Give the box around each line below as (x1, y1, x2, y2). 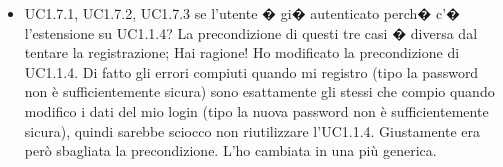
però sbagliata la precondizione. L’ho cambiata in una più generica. (24, 140, 437, 161)
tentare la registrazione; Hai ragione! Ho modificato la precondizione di (24, 42, 460, 63)
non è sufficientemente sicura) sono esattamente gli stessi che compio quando (24, 81, 495, 102)
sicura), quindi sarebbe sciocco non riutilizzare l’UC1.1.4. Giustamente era (24, 120, 481, 141)
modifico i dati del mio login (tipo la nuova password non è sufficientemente (24, 100, 489, 121)
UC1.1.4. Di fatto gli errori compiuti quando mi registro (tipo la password (24, 61, 479, 82)
